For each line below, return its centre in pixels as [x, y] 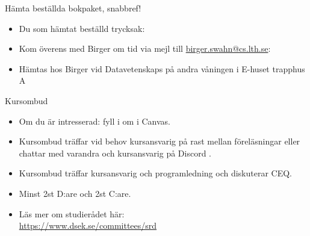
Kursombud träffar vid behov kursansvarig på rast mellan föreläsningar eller [160, 141]
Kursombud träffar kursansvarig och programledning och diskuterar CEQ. [155, 173]
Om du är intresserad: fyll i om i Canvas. [95, 121]
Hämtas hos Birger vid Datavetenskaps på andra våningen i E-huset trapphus [162, 68]
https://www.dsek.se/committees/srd [88, 225]
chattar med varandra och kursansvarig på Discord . [115, 153]
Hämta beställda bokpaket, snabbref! [73, 8]
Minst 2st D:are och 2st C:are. [75, 193]
